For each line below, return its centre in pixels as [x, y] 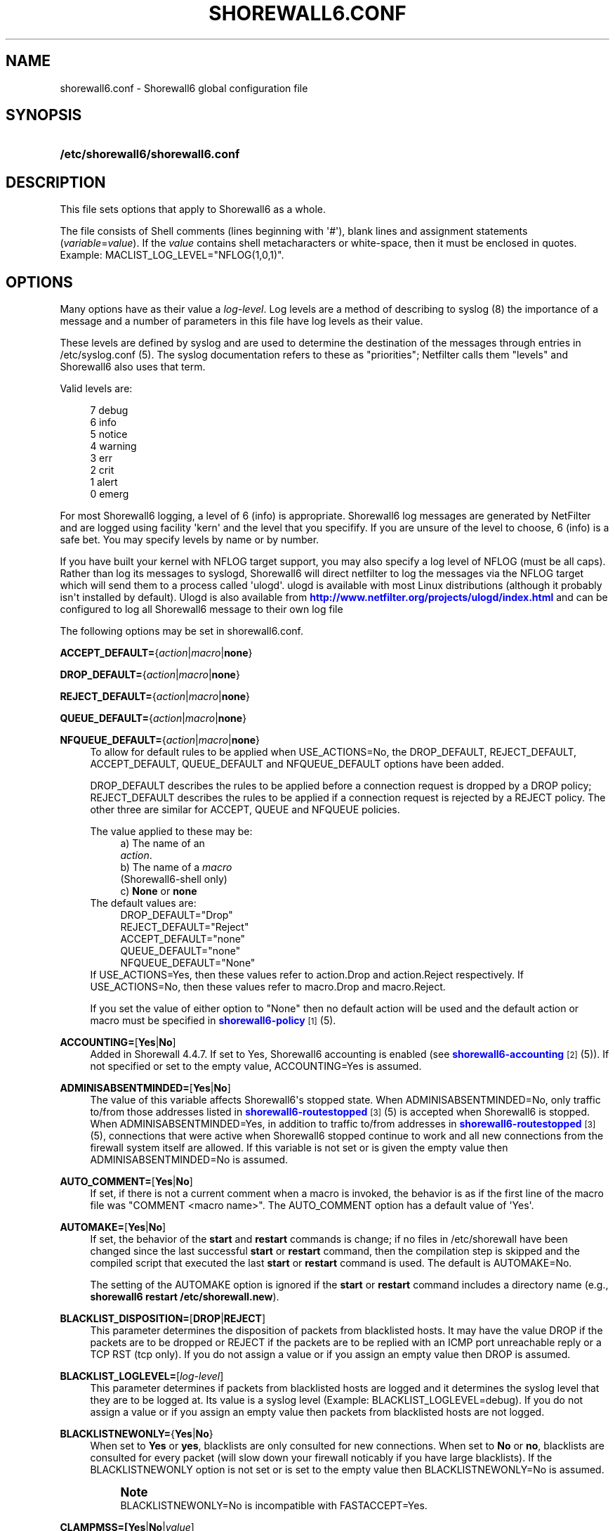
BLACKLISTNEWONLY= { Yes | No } [137, 1434]
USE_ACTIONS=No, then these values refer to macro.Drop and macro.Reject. [268, 987]
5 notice [109, 434]
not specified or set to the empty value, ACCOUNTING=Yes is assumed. [256, 1066]
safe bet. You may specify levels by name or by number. [190, 540]
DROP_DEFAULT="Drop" [177, 915]
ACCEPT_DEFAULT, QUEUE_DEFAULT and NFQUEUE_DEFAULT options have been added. [297, 764]
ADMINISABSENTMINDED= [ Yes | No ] [145, 1088]
